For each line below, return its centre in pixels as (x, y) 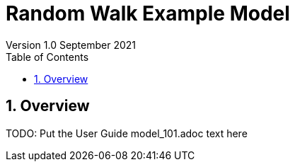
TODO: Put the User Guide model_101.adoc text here (127, 133)
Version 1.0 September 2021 (71, 45)
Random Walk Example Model (148, 13)
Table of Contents (47, 57)
